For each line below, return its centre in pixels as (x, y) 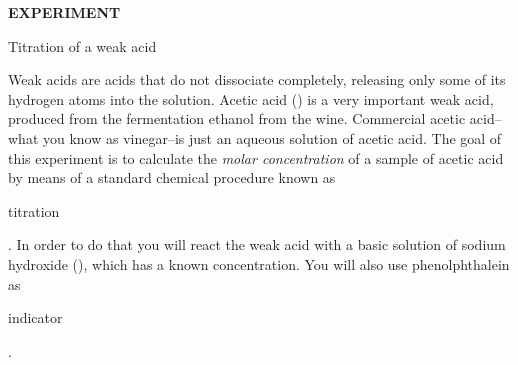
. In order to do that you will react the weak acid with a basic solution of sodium (257, 244)
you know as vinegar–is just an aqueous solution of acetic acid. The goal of (272, 137)
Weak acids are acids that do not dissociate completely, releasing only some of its (257, 79)
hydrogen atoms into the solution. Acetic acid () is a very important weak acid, (251, 98)
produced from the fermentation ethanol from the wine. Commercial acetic (237, 118)
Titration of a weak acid (82, 45)
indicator (35, 317)
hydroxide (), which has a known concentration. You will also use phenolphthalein (259, 263)
